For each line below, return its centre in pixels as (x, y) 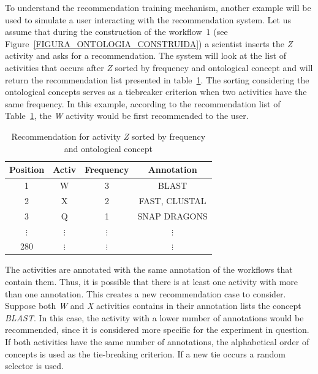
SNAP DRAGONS (172, 216)
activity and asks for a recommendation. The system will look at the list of (146, 55)
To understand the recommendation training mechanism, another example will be (158, 7)
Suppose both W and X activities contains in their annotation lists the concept (153, 306)
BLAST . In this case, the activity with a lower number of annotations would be (154, 317)
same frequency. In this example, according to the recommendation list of (143, 103)
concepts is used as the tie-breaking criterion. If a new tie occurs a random (145, 353)
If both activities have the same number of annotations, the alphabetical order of (157, 342)
